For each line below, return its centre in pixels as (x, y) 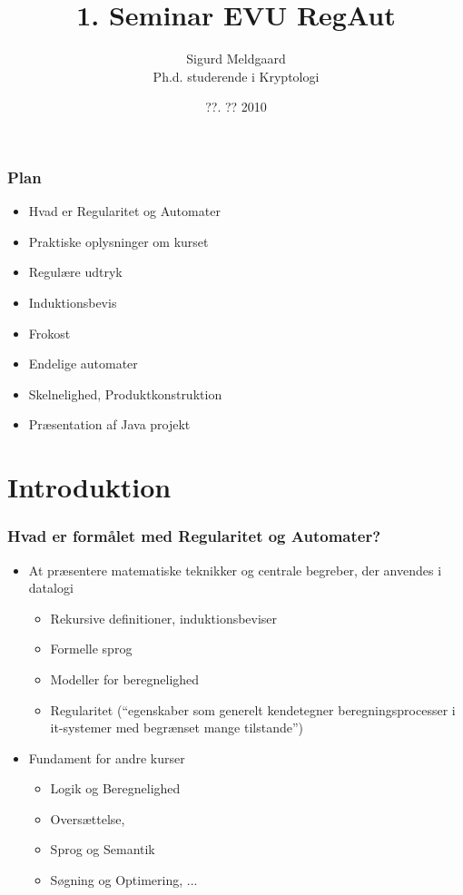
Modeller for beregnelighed (125, 679)
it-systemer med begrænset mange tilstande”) (177, 728)
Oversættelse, (88, 818)
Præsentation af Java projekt (109, 424)
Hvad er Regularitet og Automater (124, 211)
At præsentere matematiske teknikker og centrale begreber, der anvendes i (235, 570)
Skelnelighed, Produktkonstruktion (125, 393)
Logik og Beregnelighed (115, 788)
